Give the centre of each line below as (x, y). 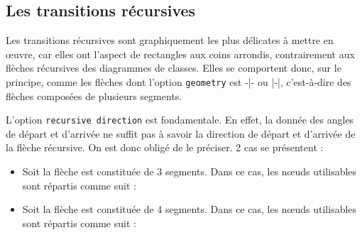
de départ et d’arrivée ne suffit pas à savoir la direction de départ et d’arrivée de (181, 133)
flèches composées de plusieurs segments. (94, 95)
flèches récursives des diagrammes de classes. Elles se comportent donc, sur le (174, 68)
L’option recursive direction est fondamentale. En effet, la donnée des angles (180, 120)
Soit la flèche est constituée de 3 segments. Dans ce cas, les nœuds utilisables (190, 171)
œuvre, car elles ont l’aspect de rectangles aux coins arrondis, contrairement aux (180, 54)
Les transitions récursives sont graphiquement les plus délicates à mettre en (170, 40)
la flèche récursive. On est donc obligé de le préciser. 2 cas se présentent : (165, 147)
